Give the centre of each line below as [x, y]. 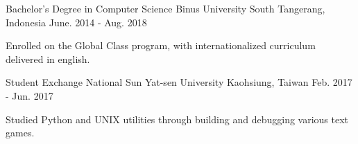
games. [20, 133]
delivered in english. [48, 58]
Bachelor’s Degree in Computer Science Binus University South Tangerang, [165, 8]
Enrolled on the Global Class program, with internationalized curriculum [161, 45]
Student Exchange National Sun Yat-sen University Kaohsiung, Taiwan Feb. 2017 [179, 82]
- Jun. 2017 [29, 95]
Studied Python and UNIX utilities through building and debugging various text [177, 119]
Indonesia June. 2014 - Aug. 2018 [76, 22]
